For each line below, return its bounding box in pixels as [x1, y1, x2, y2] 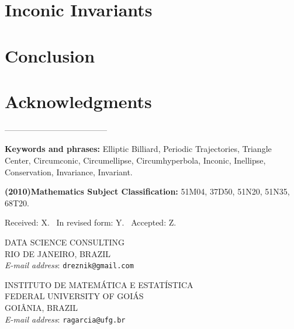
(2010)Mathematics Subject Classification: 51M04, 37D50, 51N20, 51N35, [5, 185, 290, 198]
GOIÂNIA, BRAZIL [5, 302, 78, 314]
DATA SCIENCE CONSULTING [5, 236, 125, 248]
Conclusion [5, 43, 95, 67]
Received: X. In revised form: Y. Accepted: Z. [5, 216, 177, 228]
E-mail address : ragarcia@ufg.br [5, 313, 126, 325]
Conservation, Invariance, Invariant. [5, 165, 133, 178]
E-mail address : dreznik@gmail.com [5, 259, 134, 271]
